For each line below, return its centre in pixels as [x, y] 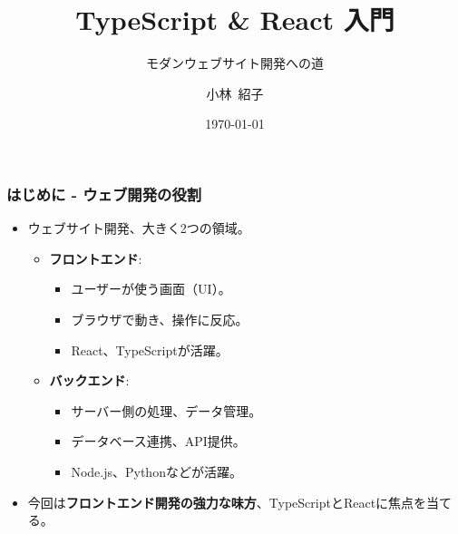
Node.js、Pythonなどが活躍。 [156, 471]
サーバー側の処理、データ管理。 [166, 410]
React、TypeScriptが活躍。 [150, 350]
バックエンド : [89, 380]
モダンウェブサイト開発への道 [235, 63]
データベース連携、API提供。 [158, 441]
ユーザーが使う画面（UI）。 [151, 289]
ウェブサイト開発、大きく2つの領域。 [139, 228]
